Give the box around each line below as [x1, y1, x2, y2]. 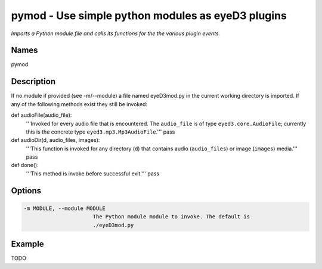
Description [11, 76, 56, 86]
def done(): [11, 162, 39, 169]
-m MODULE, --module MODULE [23, 205, 106, 212]
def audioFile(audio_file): [11, 112, 72, 119]
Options [11, 185, 42, 196]
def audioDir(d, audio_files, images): [11, 137, 100, 144]
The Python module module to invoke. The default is [92, 214, 250, 220]
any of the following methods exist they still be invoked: [11, 100, 148, 107]
